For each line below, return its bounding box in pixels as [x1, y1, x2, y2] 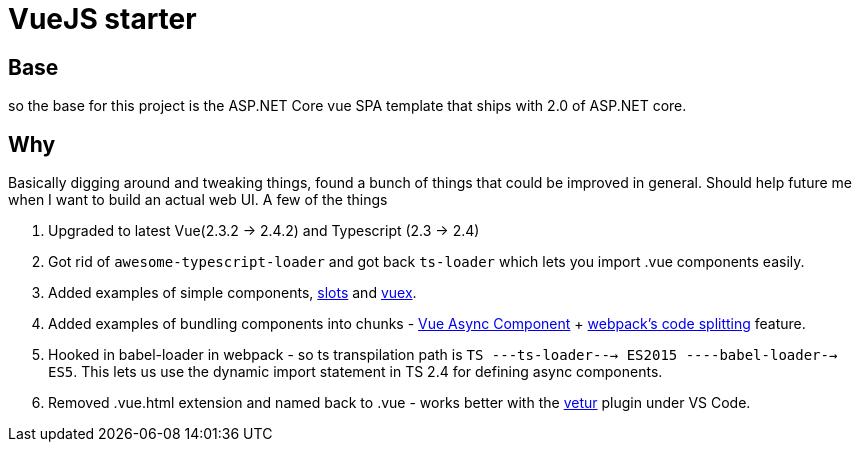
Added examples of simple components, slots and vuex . [48, 284, 417, 302]
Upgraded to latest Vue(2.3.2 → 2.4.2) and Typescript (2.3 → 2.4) [48, 222, 480, 240]
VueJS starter [8, 2, 197, 36]
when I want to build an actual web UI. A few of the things [8, 191, 388, 209]
